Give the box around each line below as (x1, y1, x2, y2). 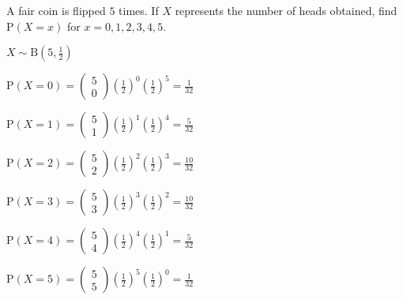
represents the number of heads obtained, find (175, 2, 397, 18)
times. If (119, 2, 159, 18)
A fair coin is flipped (6, 2, 106, 18)
